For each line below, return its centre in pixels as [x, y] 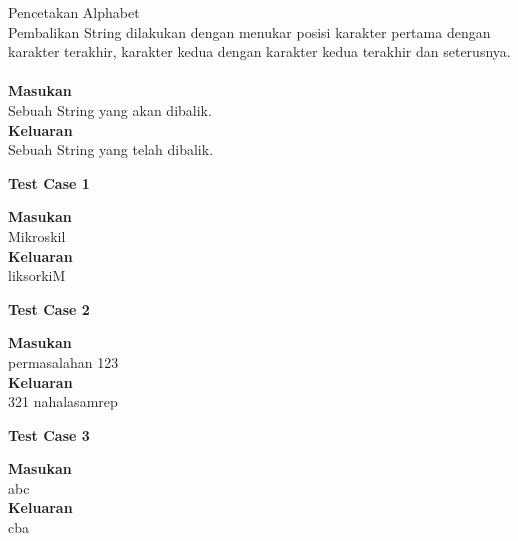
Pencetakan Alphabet [74, 12]
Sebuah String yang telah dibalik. [111, 149]
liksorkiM [37, 275]
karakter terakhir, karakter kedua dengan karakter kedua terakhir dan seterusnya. [259, 51]
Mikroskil [37, 235]
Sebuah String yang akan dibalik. [110, 109]
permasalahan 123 [63, 361]
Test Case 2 [49, 308]
